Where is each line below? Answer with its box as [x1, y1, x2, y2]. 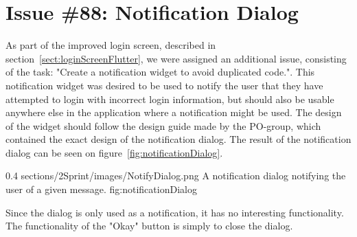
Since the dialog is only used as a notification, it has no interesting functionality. [5, 205, 344, 219]
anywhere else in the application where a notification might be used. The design [5, 105, 342, 120]
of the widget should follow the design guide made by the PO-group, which [5, 118, 321, 133]
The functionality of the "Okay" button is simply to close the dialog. [5, 218, 293, 233]
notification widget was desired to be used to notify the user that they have [5, 78, 323, 92]
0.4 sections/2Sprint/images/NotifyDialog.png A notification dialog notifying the [5, 168, 346, 183]
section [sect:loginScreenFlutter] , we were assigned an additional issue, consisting [5, 51, 347, 65]
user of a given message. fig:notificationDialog [5, 182, 197, 196]
